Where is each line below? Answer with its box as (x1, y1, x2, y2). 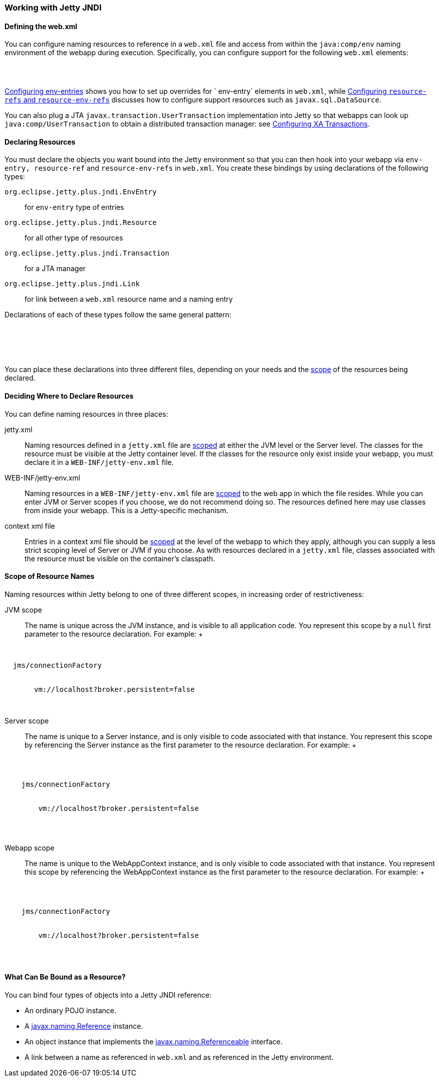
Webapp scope (5, 843, 55, 852)
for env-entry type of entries (25, 203, 124, 212)
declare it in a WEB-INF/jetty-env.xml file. (25, 457, 174, 466)
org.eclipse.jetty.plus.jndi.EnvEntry (5, 188, 157, 196)
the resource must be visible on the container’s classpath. (25, 554, 215, 563)
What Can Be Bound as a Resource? (5, 973, 126, 982)
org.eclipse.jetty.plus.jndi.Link (5, 280, 140, 288)
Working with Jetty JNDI (5, 3, 102, 13)
